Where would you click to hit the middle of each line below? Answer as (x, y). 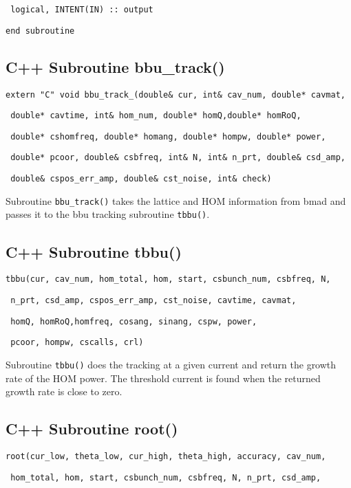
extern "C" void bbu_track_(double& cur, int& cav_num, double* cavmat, (175, 95)
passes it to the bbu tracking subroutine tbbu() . (108, 214)
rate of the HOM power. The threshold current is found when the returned (163, 378)
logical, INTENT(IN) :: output (82, 10)
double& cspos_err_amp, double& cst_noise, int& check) (141, 179)
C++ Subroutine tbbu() (94, 251)
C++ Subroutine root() (92, 429)
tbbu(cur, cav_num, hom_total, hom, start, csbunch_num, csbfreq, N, (168, 279)
